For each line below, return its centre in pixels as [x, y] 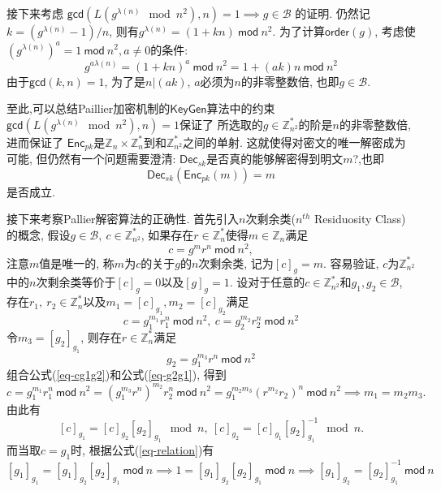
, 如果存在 [167, 234]
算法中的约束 [241, 108]
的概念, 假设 [39, 234]
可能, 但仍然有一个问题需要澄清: [91, 159]
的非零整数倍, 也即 [290, 81]
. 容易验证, [351, 263]
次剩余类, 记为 [236, 263]
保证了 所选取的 [221, 124]
